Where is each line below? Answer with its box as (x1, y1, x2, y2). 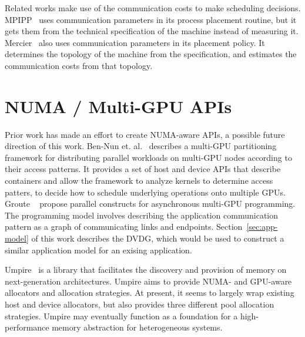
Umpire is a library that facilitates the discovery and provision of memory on (5, 263, 287, 276)
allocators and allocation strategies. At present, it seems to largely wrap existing (5, 286, 294, 299)
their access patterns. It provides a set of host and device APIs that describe (5, 163, 281, 175)
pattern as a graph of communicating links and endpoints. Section (5, 220, 243, 233)
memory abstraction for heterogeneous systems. (52, 321, 223, 333)
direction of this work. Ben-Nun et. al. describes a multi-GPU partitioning (5, 140, 277, 152)
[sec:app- (246, 220, 278, 233)
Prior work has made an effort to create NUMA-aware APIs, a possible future (5, 128, 285, 140)
